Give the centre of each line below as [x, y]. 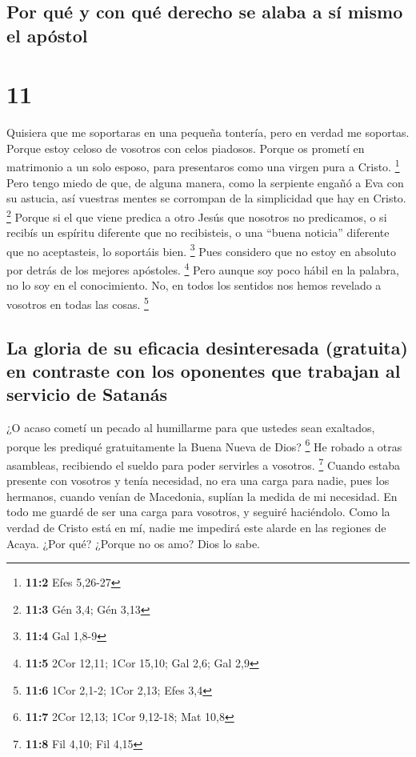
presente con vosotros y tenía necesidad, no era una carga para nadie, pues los [198, 481]
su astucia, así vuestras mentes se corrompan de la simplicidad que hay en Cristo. [206, 198]
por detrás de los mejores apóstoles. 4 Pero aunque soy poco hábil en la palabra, [203, 268]
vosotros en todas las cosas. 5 [78, 302]
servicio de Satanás [87, 394]
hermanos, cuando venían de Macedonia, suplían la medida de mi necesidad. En [202, 496]
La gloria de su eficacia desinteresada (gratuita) [207, 347]
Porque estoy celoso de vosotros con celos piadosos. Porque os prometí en [186, 148]
